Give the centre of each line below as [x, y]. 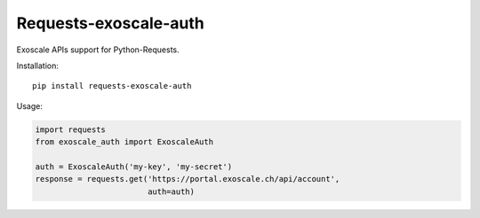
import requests [71, 129]
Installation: [38, 66]
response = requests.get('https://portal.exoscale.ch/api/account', [188, 179]
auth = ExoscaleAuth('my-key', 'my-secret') [134, 167]
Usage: [30, 105]
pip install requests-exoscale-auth [112, 86]
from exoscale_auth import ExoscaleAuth [124, 142]
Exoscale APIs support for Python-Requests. [98, 50]
